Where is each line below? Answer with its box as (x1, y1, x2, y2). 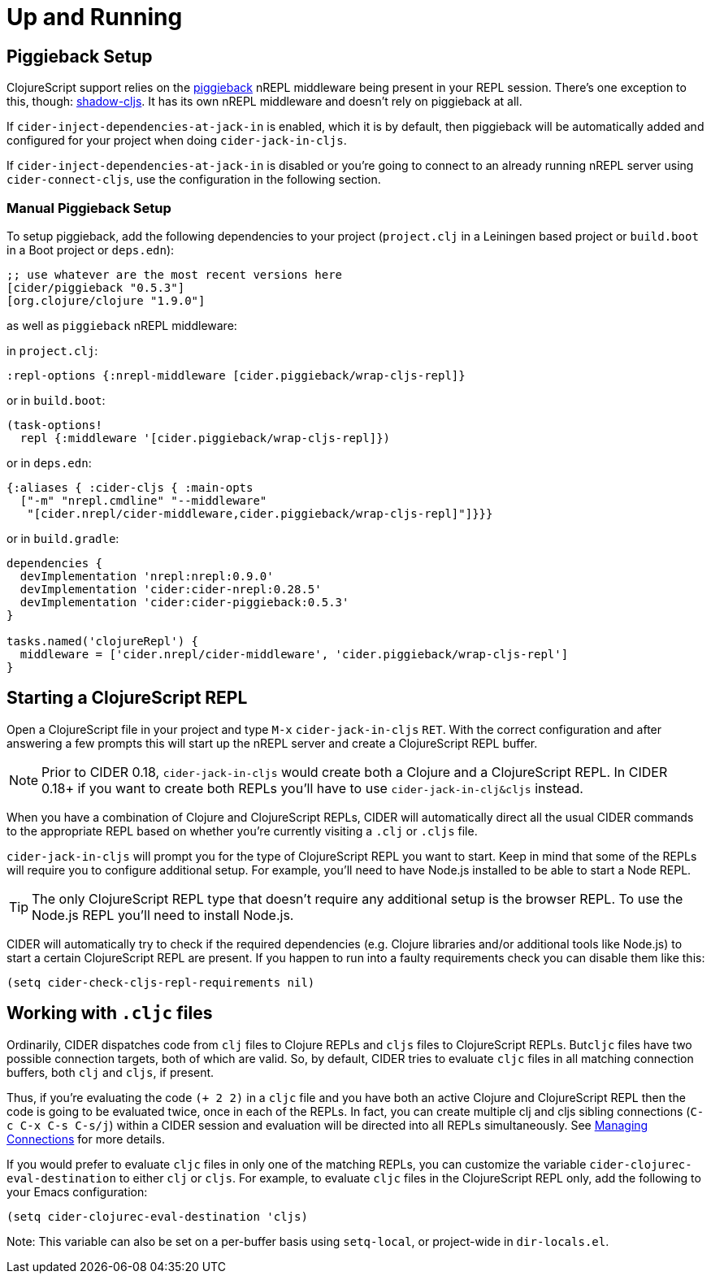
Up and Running (7, 3, 183, 31)
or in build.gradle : (7, 531, 119, 545)
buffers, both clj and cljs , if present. (7, 1065, 215, 1079)
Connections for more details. (7, 1131, 165, 1146)
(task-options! (7, 418, 103, 432)
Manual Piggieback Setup (7, 199, 171, 216)
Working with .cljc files (7, 1003, 213, 1024)
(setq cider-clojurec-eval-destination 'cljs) (7, 1209, 308, 1223)
